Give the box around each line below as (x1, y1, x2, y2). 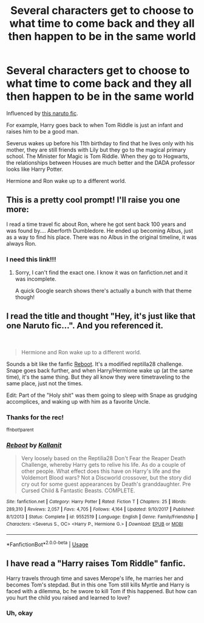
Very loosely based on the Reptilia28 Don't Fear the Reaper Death (21, 455, 186, 462)
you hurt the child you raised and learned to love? (6, 594, 131, 601)
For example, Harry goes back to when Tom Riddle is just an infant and (6, 121, 183, 128)
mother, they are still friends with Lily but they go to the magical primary (6, 146, 186, 153)
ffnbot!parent (6, 427, 34, 433)
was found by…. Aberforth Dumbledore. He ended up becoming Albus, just (6, 227, 193, 234)
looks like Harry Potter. (6, 165, 64, 173)
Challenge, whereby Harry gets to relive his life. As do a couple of (21, 461, 186, 469)
